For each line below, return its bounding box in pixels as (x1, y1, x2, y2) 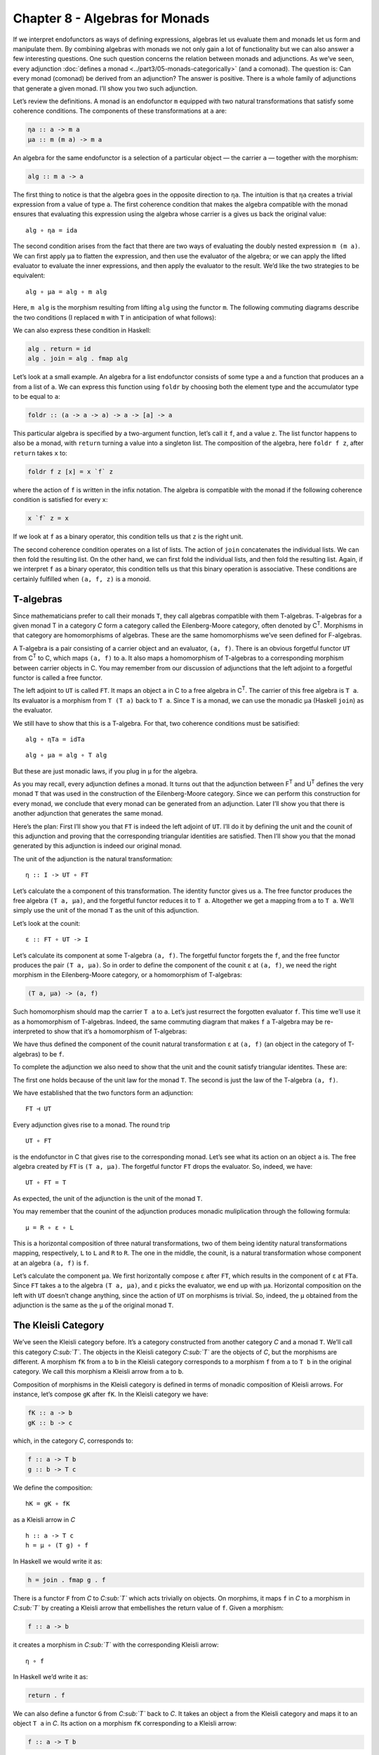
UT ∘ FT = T (25, 1179, 67, 1186)
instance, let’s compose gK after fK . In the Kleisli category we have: (13, 1390, 208, 1398)
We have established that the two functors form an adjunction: (13, 1089, 194, 1097)
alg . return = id (27, 345, 91, 352)
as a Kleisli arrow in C (13, 1515, 76, 1523)
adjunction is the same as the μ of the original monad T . (13, 1301, 174, 1309)
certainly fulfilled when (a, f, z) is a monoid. (13, 574, 151, 583)
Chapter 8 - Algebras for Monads (13, 11, 210, 26)
